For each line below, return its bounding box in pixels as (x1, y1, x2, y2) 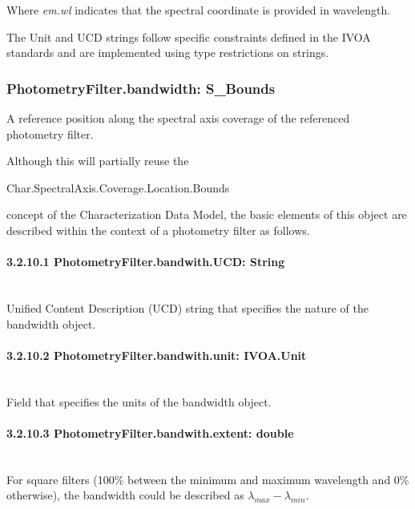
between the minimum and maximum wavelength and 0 (127, 471, 400, 487)
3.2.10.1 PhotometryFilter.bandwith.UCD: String (6, 253, 285, 270)
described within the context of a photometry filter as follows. (6, 221, 310, 238)
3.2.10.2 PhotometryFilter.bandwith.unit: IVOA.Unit (6, 346, 307, 363)
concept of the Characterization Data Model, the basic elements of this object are (6, 206, 407, 223)
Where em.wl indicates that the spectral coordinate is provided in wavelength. (6, 2, 391, 18)
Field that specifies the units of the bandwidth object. (6, 393, 272, 410)
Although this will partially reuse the (6, 152, 189, 169)
